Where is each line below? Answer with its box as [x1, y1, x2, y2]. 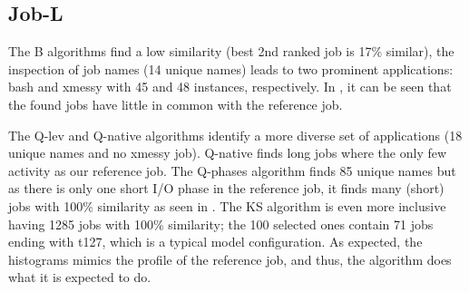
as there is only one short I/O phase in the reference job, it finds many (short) [8, 179, 445, 198]
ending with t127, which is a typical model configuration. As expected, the [8, 232, 423, 251]
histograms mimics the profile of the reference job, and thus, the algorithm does [8, 249, 452, 268]
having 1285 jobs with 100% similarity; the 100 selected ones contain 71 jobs [8, 214, 434, 233]
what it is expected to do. [8, 268, 151, 287]
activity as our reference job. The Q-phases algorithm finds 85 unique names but [8, 161, 456, 180]
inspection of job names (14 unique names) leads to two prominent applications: [8, 59, 454, 78]
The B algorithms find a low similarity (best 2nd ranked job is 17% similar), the [8, 42, 454, 61]
